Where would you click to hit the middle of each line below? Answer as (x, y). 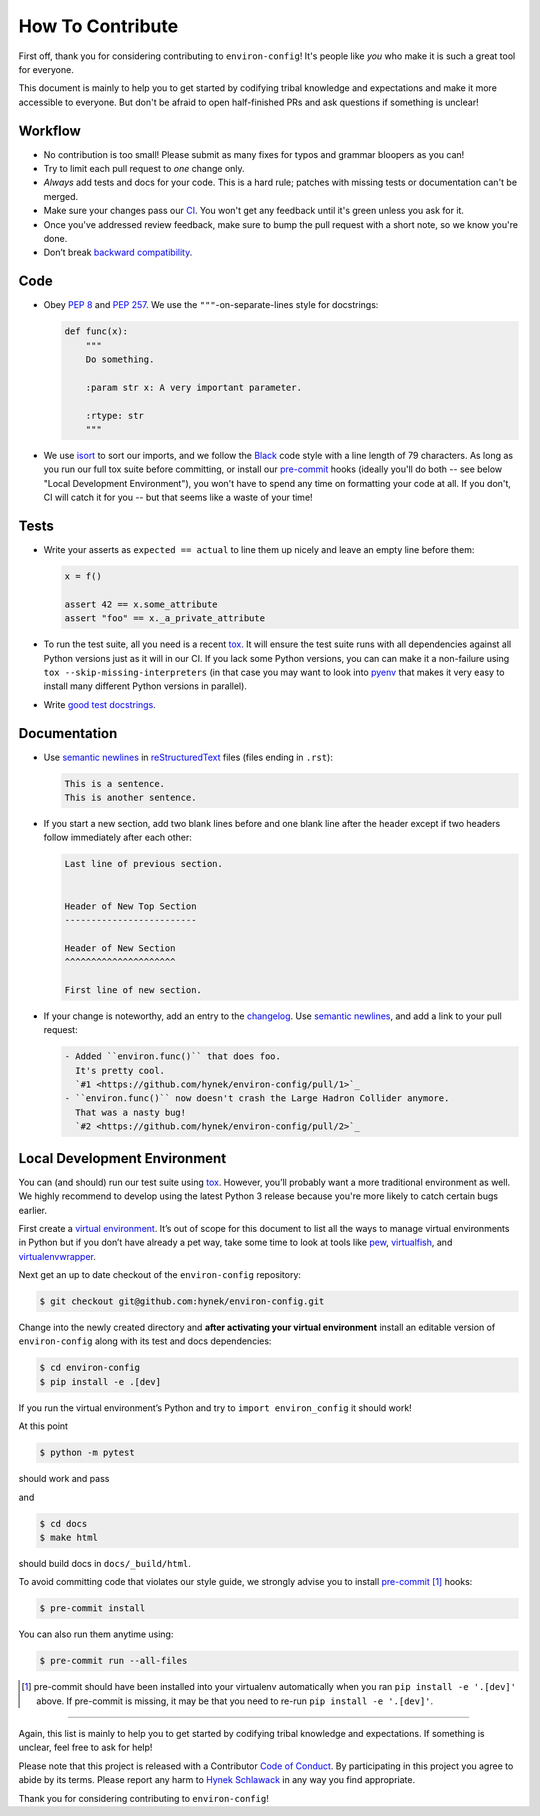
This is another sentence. (130, 798)
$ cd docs (63, 1523)
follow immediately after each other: (117, 837)
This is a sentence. (114, 783)
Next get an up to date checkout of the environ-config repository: (160, 1275)
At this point (43, 1426)
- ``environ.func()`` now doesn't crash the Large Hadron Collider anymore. (257, 1098)
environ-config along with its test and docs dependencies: (145, 1341)
